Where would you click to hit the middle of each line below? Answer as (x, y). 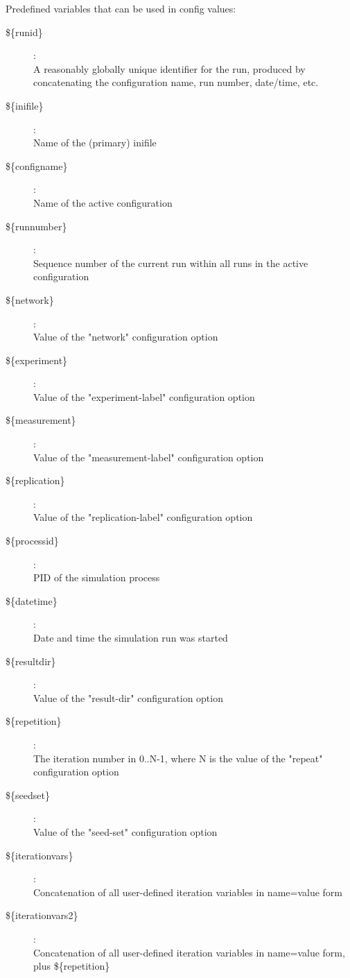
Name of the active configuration (103, 202)
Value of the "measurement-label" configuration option (149, 457)
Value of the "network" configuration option (126, 337)
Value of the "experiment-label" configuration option (144, 396)
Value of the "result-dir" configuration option (128, 697)
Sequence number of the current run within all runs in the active (171, 263)
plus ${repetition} (72, 966)
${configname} (37, 165)
